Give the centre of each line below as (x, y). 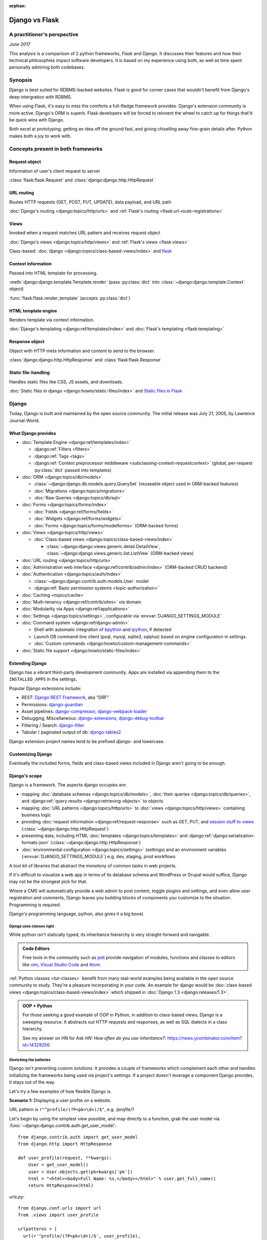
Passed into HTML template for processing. (53, 273)
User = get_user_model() (58, 1165)
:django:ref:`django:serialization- (222, 836)
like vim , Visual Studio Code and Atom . (62, 964)
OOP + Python (37, 1006)
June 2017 (20, 44)
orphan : (18, 6)
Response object (27, 342)
